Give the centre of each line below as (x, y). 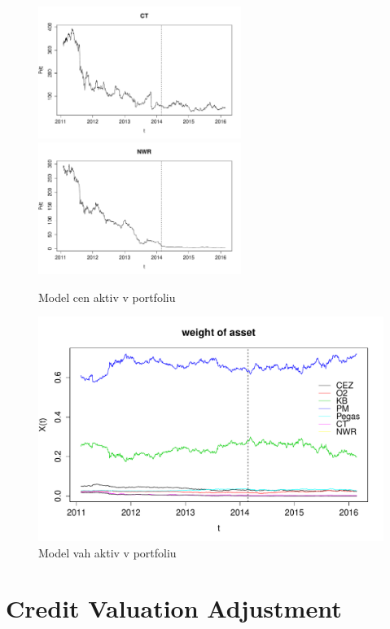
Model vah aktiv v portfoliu (107, 552)
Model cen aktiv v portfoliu (107, 297)
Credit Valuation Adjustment (174, 608)
